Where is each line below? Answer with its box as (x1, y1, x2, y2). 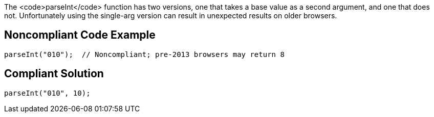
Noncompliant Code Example (4, 28, 156, 42)
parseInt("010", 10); (4, 89, 91, 97)
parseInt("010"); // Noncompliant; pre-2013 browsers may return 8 (4, 50, 285, 58)
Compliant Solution (4, 67, 104, 80)
